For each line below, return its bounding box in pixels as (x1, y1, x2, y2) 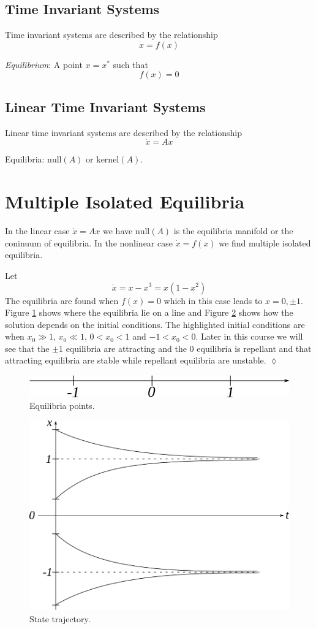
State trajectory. (29, 612, 91, 625)
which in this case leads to (164, 294, 263, 307)
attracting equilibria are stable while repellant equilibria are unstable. (5, 354, 266, 367)
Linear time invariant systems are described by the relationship (5, 126, 242, 139)
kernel (96, 156, 119, 165)
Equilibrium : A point (5, 58, 83, 71)
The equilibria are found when (5, 294, 119, 307)
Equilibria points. (29, 399, 95, 412)
